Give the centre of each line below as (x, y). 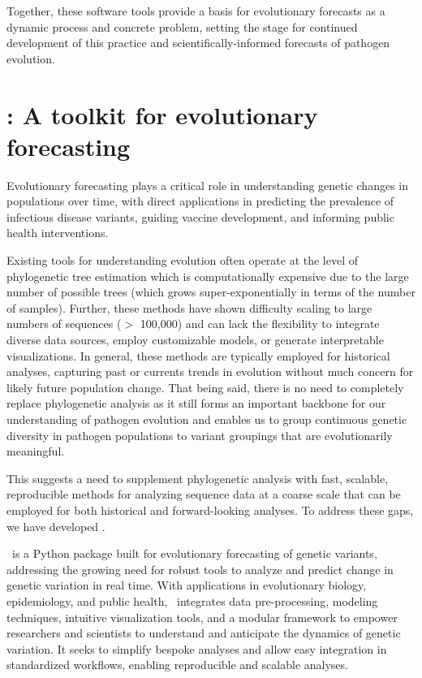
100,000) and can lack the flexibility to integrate (260, 324)
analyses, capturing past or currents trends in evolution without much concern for (210, 371)
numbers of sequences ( (64, 324)
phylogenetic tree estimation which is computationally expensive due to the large (208, 276)
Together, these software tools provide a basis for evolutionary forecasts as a (196, 11)
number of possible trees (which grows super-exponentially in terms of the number (211, 292)
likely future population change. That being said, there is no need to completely (205, 387)
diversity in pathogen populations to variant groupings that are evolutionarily (200, 435)
